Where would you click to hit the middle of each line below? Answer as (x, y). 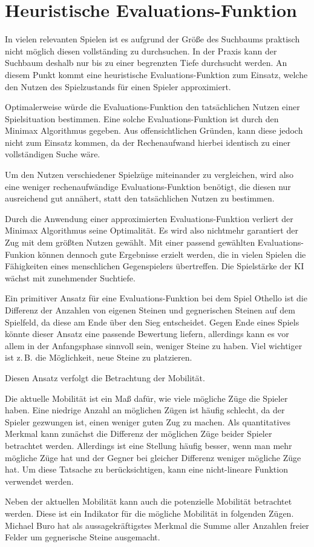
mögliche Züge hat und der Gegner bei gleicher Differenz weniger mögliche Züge (153, 457)
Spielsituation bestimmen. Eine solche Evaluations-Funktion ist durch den (142, 118)
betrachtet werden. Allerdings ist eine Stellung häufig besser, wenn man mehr (149, 445)
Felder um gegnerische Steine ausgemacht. (83, 537)
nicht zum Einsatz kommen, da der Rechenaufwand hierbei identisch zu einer (148, 142)
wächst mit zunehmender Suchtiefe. (70, 277)
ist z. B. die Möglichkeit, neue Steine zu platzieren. (99, 357)
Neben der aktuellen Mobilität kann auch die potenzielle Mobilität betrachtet (149, 501)
